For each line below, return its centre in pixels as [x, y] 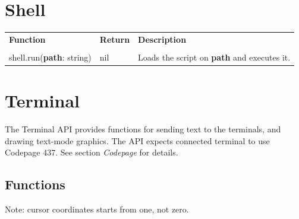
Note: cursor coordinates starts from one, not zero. [97, 209]
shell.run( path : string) [50, 57]
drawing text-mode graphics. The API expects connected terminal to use [137, 140]
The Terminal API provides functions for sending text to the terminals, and [143, 129]
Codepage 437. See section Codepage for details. [92, 152]
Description [162, 39]
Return [115, 39]
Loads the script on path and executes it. [214, 57]
